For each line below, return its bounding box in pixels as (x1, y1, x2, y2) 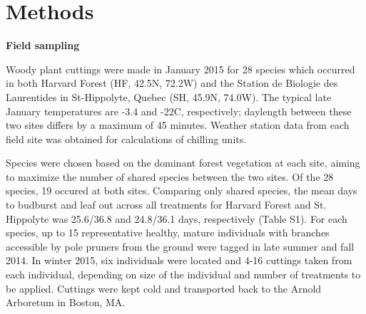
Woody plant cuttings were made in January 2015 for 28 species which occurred (6, 61, 355, 76)
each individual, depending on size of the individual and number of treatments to (6, 267, 361, 282)
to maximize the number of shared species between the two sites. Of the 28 (6, 169, 334, 184)
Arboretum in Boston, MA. (6, 295, 126, 310)
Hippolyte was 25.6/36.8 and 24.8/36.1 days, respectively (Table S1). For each (6, 211, 347, 226)
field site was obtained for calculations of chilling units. (6, 131, 247, 146)
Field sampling (6, 38, 80, 53)
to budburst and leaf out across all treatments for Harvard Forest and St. (6, 197, 327, 212)
